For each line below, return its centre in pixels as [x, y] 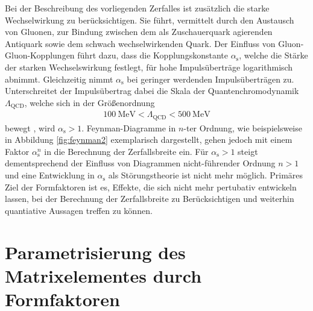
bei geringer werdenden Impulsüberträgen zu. [210, 79]
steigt [248, 151]
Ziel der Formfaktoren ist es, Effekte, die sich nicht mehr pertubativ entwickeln [151, 187]
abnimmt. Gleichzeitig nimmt [59, 79]
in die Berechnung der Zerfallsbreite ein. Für [126, 151]
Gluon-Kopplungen [40, 55]
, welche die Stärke [273, 55]
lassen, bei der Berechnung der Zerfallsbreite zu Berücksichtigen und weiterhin [150, 199]
